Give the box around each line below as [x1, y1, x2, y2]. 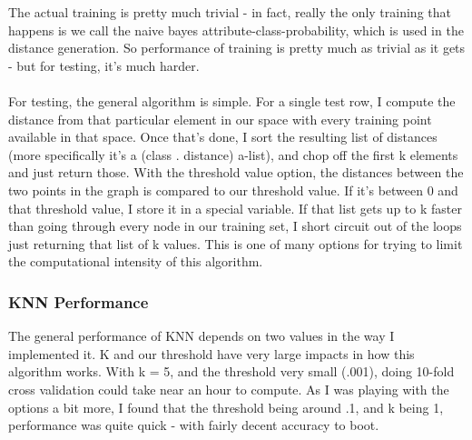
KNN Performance [8, 290, 149, 313]
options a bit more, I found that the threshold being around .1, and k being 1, [8, 397, 444, 416]
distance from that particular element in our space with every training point [8, 109, 432, 128]
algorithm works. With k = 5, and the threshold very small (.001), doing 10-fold [8, 362, 455, 381]
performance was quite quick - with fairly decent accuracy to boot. [8, 415, 379, 435]
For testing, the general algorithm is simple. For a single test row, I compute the [8, 91, 456, 110]
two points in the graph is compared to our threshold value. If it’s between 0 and [8, 180, 458, 199]
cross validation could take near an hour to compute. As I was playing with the [8, 379, 449, 398]
